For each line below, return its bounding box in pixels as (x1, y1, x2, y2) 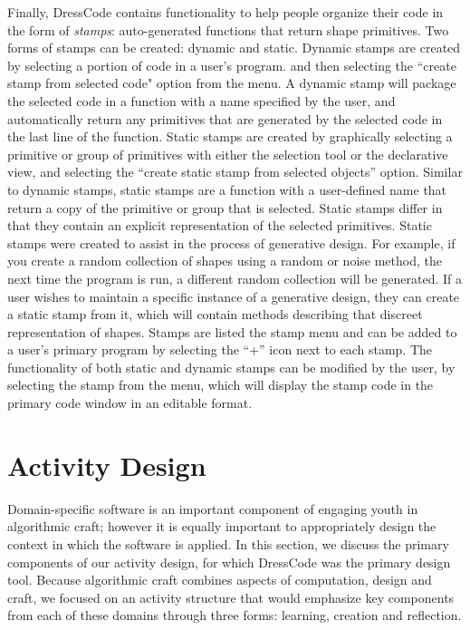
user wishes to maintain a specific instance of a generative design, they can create (7, 286, 460, 305)
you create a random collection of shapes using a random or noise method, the (7, 251, 442, 270)
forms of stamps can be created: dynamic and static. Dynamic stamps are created (7, 38, 461, 57)
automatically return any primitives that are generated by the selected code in (7, 109, 443, 128)
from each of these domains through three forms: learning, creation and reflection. (7, 606, 462, 625)
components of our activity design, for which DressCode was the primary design (7, 552, 451, 571)
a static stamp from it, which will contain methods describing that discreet (7, 305, 423, 324)
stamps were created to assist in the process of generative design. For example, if (7, 233, 456, 252)
